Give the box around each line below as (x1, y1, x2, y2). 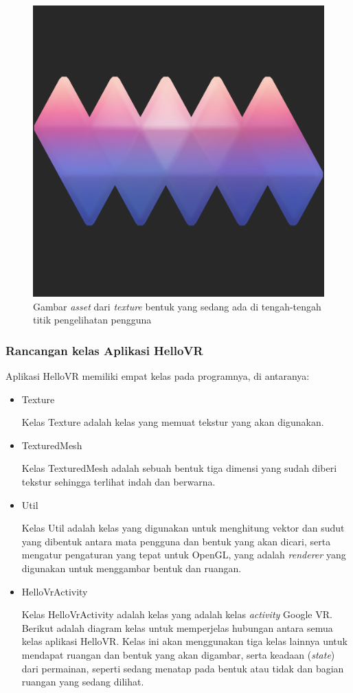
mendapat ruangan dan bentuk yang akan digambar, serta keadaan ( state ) (21, 647, 335, 661)
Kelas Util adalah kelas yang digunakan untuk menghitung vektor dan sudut (21, 521, 345, 535)
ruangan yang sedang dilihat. (21, 674, 144, 689)
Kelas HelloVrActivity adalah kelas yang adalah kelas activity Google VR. (21, 607, 332, 622)
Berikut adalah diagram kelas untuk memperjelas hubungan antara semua (21, 620, 333, 635)
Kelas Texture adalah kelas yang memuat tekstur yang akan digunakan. (21, 415, 324, 429)
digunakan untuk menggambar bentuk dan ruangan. (21, 560, 242, 575)
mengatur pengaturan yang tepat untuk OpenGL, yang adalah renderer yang (21, 547, 346, 562)
